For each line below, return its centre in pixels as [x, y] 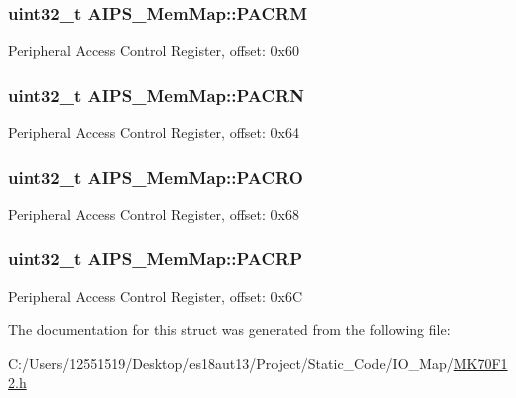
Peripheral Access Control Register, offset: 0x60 [153, 50]
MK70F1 [480, 362]
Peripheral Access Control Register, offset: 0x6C [155, 295]
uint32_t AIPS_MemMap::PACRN [156, 94]
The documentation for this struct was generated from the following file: [229, 329]
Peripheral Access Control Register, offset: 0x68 [153, 213]
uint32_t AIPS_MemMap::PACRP [155, 258]
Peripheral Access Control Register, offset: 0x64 [153, 132]
